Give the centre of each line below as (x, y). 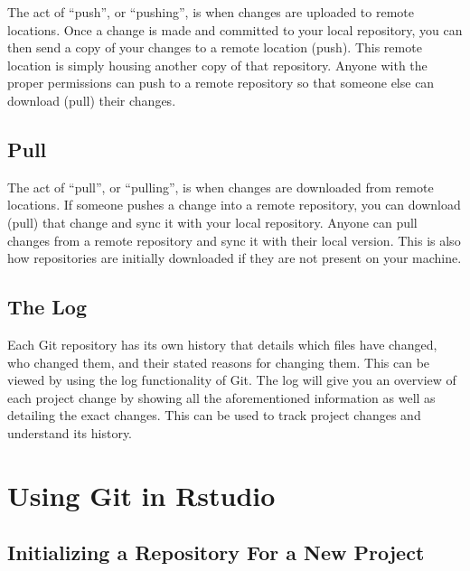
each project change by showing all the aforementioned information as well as (221, 397)
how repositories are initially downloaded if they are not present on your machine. (235, 258)
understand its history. (70, 432)
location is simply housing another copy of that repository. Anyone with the (217, 65)
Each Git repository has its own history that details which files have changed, (222, 344)
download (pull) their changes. (92, 100)
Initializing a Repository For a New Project (216, 552)
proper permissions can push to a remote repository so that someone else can (221, 83)
